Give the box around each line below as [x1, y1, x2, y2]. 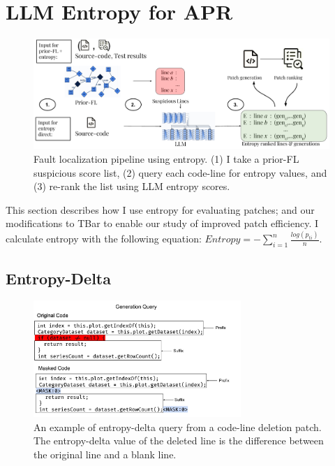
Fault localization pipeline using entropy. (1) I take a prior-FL [33, 152, 299, 166]
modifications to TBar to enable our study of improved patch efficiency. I [6, 216, 319, 231]
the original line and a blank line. [33, 447, 177, 462]
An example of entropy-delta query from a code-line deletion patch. [33, 419, 322, 434]
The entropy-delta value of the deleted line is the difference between [33, 433, 324, 448]
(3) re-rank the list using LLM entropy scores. [33, 179, 230, 194]
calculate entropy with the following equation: [6, 231, 202, 246]
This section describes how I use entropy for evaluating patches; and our [6, 202, 315, 217]
